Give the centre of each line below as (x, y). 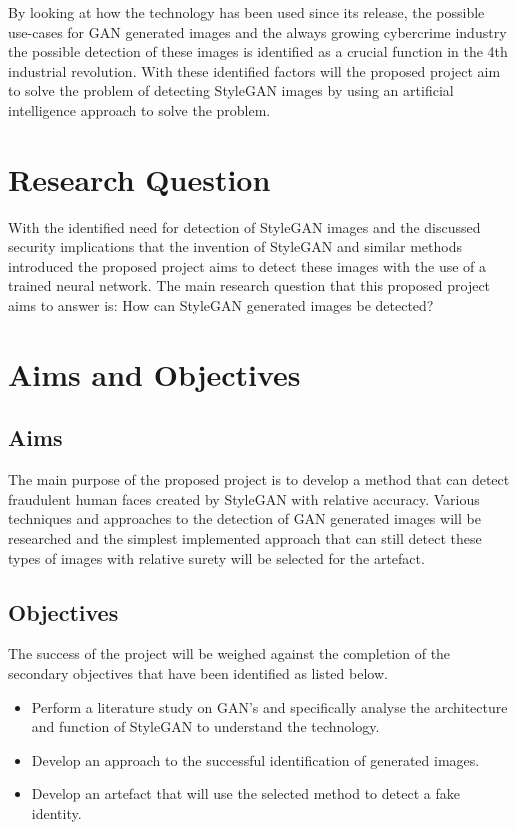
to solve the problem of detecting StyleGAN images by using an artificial (231, 90)
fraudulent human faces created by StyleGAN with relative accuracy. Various (244, 498)
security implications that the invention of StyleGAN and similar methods (235, 246)
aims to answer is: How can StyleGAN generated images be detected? (221, 305)
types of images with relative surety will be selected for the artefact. (216, 557)
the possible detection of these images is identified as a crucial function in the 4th (258, 51)
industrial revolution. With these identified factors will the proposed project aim (254, 70)
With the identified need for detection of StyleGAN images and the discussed (244, 226)
